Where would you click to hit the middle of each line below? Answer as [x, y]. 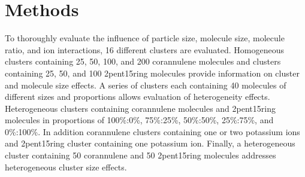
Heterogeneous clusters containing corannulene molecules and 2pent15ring [140, 108]
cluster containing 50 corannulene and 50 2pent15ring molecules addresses [141, 155]
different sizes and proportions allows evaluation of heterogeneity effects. [138, 97]
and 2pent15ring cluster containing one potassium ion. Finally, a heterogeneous [150, 143]
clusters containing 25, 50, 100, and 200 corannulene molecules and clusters [143, 61]
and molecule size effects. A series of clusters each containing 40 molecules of [146, 85]
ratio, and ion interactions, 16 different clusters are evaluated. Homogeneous [144, 49]
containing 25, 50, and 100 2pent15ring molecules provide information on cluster [152, 73]
